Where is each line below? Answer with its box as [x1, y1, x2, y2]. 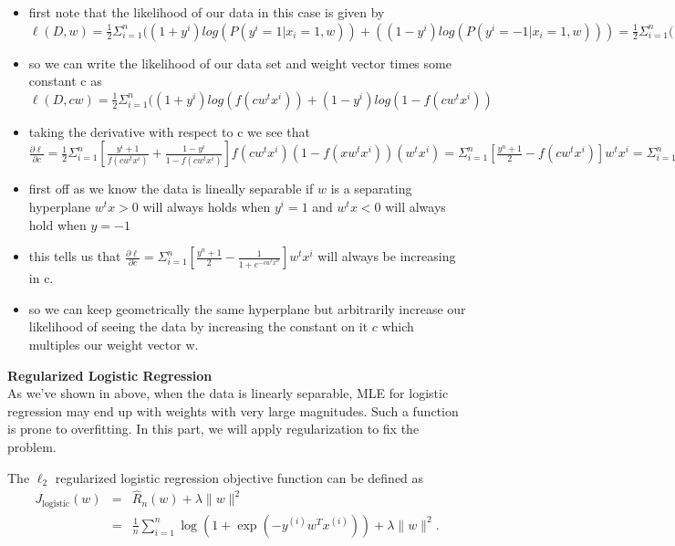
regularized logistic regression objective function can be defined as [55, 467, 424, 487]
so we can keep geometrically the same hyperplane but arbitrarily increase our [28, 299, 466, 318]
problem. [7, 436, 57, 456]
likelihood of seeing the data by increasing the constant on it [28, 317, 369, 336]
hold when [28, 215, 87, 234]
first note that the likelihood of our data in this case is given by [28, 3, 385, 21]
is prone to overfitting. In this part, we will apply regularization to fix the [7, 419, 420, 438]
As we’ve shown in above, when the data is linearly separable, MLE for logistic [7, 383, 449, 403]
